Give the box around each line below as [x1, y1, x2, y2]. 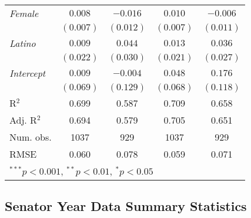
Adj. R [9, 113, 37, 127]
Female [9, 6, 39, 20]
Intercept [9, 66, 46, 80]
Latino [9, 36, 36, 50]
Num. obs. [9, 130, 52, 144]
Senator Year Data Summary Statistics [5, 197, 247, 215]
